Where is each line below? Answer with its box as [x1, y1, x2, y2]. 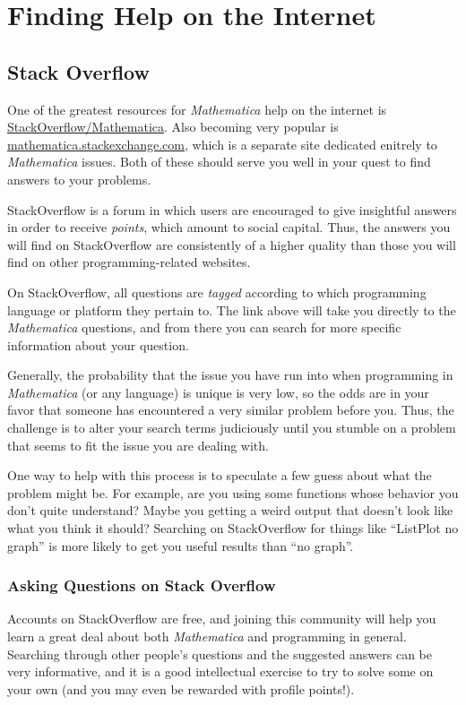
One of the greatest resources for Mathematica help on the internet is [7, 99, 387, 118]
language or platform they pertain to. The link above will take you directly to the [7, 300, 456, 319]
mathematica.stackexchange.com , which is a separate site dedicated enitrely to [7, 134, 437, 153]
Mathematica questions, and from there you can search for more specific [7, 318, 401, 337]
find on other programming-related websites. [7, 253, 251, 271]
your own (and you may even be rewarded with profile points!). [7, 679, 355, 698]
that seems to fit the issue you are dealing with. [7, 435, 269, 454]
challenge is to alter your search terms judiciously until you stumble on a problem [7, 418, 456, 437]
